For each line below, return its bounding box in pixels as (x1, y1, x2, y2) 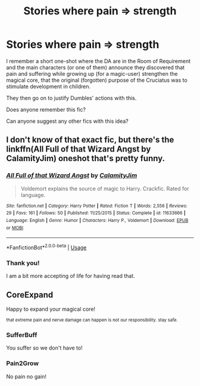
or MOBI (6, 225, 24, 231)
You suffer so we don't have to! (6, 344, 83, 351)
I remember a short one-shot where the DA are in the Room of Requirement (6, 57, 191, 64)
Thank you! (6, 258, 40, 267)
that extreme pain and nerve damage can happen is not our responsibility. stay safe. (6, 317, 178, 323)
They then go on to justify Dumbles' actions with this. (6, 94, 137, 101)
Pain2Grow (6, 359, 39, 368)
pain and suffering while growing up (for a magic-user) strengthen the (6, 70, 178, 77)
